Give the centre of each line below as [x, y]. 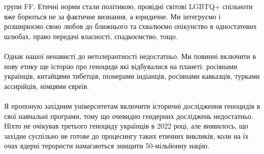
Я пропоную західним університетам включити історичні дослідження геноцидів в [132, 105]
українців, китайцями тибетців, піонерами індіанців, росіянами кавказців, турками [132, 76]
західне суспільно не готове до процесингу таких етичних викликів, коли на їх [126, 135]
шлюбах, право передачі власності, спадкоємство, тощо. [91, 36]
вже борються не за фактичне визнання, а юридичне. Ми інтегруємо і [112, 16]
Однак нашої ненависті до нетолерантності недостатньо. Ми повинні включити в [130, 56]
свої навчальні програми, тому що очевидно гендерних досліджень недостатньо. [129, 116]
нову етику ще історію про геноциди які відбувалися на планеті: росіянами [121, 66]
